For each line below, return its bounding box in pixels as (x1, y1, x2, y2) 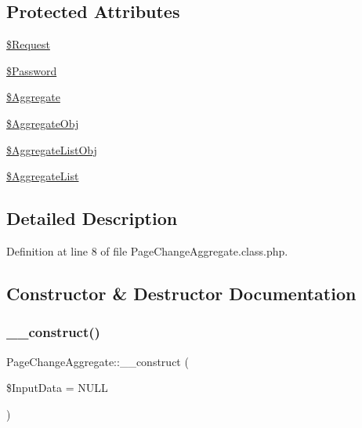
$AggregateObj (6, 114, 79, 131)
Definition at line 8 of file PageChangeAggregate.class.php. (6, 242, 288, 259)
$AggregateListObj (6, 141, 97, 158)
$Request (6, 36, 50, 53)
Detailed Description (6, 206, 178, 230)
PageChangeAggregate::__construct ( (6, 353, 189, 369)
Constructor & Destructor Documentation (6, 281, 357, 305)
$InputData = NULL (6, 379, 108, 396)
